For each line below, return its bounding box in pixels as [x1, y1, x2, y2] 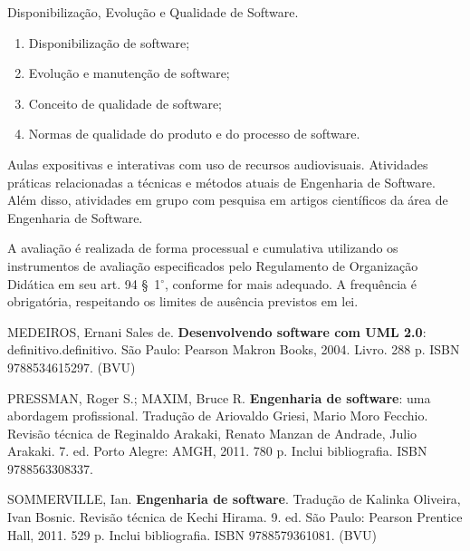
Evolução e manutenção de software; [28, 63, 230, 82]
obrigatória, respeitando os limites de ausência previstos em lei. [7, 292, 359, 311]
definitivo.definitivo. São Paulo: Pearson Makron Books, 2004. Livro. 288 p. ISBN [7, 340, 460, 359]
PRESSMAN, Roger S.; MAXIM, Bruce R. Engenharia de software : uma [7, 388, 431, 407]
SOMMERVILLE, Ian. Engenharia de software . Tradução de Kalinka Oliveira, [7, 489, 461, 508]
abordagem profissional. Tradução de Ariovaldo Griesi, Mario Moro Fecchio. [7, 406, 428, 425]
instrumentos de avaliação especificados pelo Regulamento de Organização [7, 256, 418, 275]
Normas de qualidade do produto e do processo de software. [28, 124, 360, 143]
